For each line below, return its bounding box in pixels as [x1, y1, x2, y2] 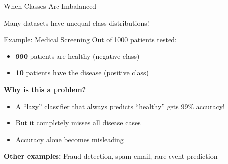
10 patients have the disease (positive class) [15, 67, 149, 78]
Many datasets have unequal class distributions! [4, 17, 149, 28]
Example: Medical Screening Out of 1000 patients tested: [4, 34, 177, 45]
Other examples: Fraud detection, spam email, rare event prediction [4, 151, 218, 161]
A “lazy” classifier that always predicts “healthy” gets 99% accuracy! [15, 101, 225, 111]
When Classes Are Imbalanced [4, 1, 97, 11]
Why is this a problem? [4, 84, 86, 94]
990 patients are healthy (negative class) [15, 51, 140, 61]
